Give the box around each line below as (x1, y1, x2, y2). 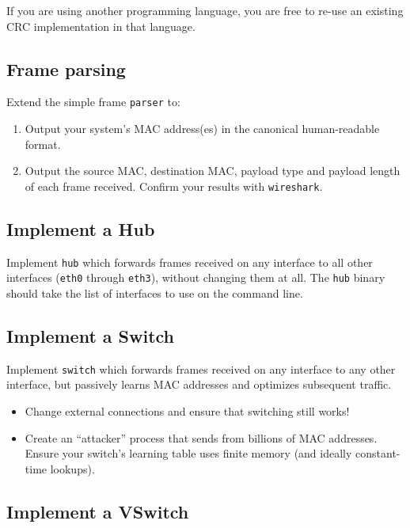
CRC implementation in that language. (6, 17, 196, 34)
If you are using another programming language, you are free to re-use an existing (6, 2, 404, 18)
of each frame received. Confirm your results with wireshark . (25, 177, 323, 194)
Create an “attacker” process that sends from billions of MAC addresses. (25, 429, 378, 446)
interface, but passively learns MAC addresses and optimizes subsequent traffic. (6, 376, 392, 393)
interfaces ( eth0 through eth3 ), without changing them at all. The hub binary (6, 269, 385, 286)
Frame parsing (6, 56, 126, 81)
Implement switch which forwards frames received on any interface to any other (6, 360, 396, 377)
